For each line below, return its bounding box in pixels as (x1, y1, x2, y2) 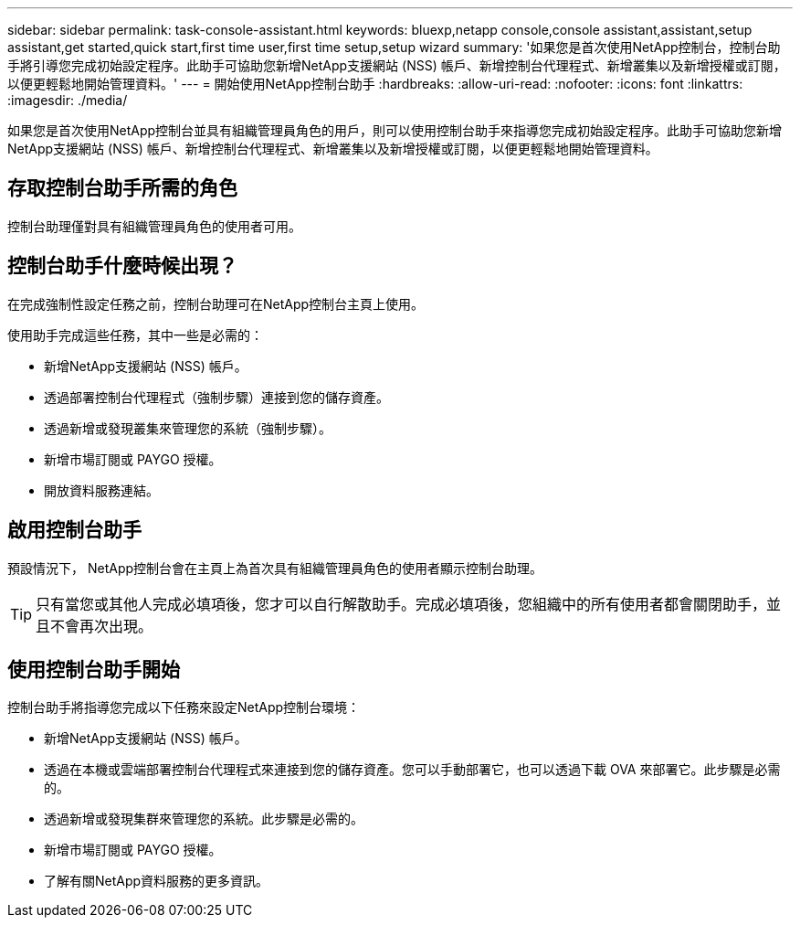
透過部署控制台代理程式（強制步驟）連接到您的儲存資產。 (44, 388, 389, 405)
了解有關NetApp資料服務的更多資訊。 (44, 873, 269, 889)
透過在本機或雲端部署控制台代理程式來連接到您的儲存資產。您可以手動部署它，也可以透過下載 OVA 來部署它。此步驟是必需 (44, 761, 781, 778)
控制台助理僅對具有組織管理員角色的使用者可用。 (7, 218, 301, 234)
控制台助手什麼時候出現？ (7, 254, 237, 278)
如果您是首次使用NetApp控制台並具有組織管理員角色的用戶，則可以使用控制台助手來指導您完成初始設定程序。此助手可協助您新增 (7, 122, 783, 138)
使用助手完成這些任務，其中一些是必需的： (7, 326, 263, 343)
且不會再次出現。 (36, 616, 153, 635)
